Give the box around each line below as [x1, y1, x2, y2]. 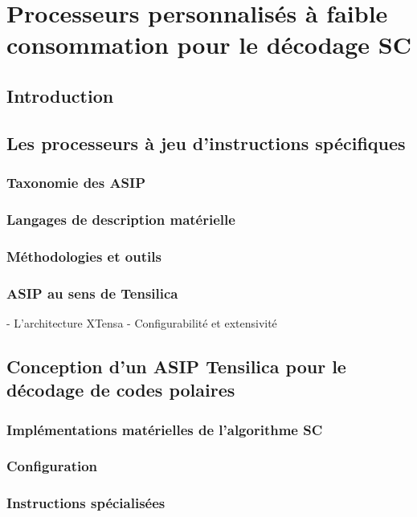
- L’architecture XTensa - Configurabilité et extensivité [6, 314, 277, 331]
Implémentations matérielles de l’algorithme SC [6, 419, 323, 439]
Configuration [6, 456, 98, 476]
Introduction [6, 83, 114, 108]
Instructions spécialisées [6, 493, 166, 513]
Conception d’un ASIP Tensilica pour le [6, 353, 346, 378]
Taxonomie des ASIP [6, 173, 146, 193]
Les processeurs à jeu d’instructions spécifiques [6, 130, 406, 155]
